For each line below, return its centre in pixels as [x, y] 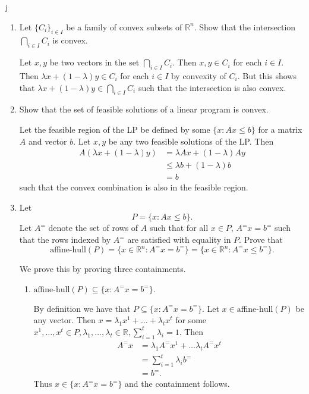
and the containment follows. [177, 384]
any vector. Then [64, 320]
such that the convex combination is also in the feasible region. [134, 187]
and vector [48, 141]
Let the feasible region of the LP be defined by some [115, 129]
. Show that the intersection [245, 26]
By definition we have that [82, 308]
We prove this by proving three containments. [103, 269]
